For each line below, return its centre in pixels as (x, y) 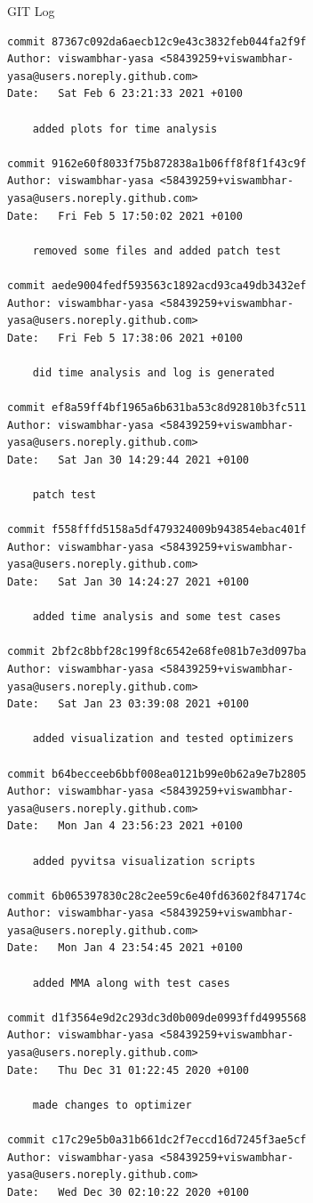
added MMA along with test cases (131, 983)
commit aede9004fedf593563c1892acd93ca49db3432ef (157, 285)
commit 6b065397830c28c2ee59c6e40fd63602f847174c (157, 896)
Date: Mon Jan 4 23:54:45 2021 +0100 (125, 948)
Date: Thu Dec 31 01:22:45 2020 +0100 (128, 1070)
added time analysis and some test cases (156, 617)
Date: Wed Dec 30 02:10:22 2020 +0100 (128, 1192)
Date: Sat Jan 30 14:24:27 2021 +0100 (128, 582)
